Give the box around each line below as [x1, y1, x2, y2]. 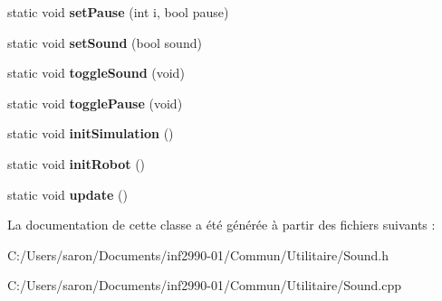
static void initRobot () [7, 154, 146, 173]
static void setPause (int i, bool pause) [7, 3, 229, 21]
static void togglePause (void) [7, 93, 183, 112]
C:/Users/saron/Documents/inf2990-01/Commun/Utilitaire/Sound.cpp [7, 276, 402, 295]
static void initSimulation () [7, 124, 174, 143]
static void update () [7, 184, 128, 203]
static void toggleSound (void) [7, 63, 185, 82]
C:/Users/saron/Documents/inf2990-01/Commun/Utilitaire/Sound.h [7, 245, 389, 264]
